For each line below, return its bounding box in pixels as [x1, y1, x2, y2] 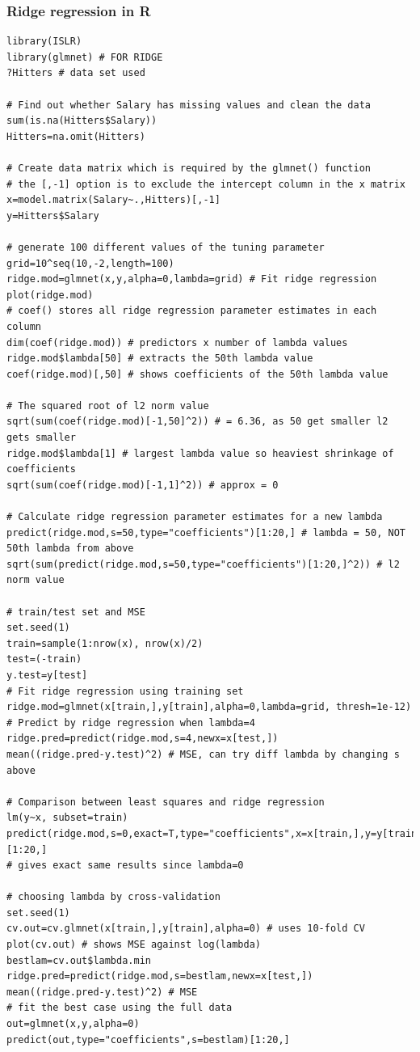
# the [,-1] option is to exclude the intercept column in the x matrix [6, 178, 405, 190]
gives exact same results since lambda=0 [18, 860, 244, 872]
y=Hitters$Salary [6, 209, 99, 222]
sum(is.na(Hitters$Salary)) [6, 115, 157, 127]
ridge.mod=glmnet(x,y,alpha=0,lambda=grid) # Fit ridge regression [6, 273, 377, 285]
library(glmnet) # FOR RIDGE [6, 51, 163, 63]
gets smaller [6, 432, 76, 444]
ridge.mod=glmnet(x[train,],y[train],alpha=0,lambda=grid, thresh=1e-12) [6, 701, 412, 713]
